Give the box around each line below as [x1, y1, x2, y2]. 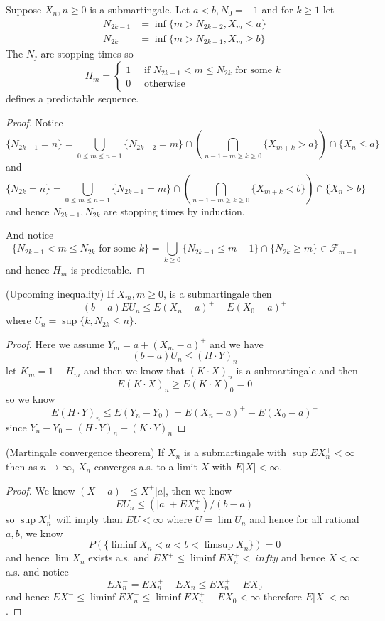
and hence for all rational [249, 512, 359, 526]
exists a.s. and [88, 550, 150, 565]
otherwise [144, 79, 185, 90]
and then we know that [83, 363, 185, 378]
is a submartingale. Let [90, 2, 190, 16]
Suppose [6, 2, 42, 16]
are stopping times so [40, 45, 134, 60]
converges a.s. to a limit [94, 458, 197, 473]
